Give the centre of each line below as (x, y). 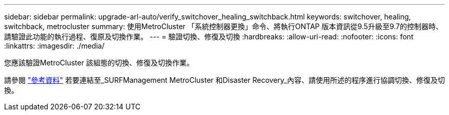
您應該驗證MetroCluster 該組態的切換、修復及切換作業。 (99, 63)
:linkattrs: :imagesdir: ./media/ (54, 46)
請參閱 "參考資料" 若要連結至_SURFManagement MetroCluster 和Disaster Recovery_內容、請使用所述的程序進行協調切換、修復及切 (224, 80)
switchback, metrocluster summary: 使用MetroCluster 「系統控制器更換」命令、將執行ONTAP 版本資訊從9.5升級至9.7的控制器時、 (223, 26)
